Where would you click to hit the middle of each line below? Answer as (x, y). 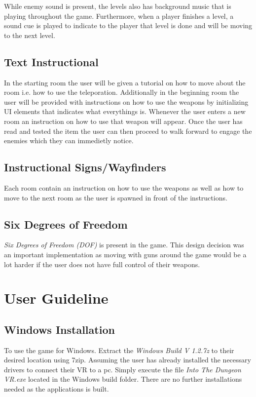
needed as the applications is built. (56, 389)
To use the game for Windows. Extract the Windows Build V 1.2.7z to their (119, 350)
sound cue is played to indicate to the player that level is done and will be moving (128, 25)
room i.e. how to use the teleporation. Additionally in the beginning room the (122, 92)
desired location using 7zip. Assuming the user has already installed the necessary (128, 360)
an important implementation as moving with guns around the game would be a (125, 254)
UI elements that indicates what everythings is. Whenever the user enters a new (125, 111)
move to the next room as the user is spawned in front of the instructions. (116, 197)
